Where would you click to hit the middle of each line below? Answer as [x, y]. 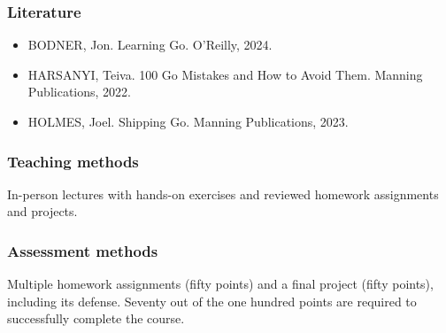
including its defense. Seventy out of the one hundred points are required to [212, 301]
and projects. [42, 211]
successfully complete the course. [96, 318]
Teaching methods [73, 161]
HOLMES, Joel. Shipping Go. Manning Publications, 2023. [188, 121]
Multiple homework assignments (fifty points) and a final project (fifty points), [220, 284]
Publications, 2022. [79, 92]
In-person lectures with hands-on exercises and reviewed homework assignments [223, 194]
